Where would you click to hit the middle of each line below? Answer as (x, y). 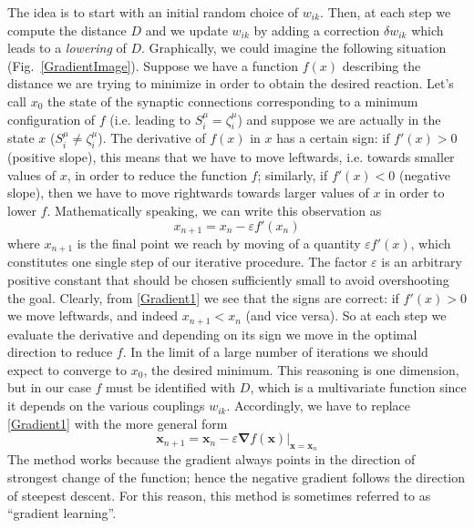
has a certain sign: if (333, 138)
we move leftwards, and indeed (93, 315)
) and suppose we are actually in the (339, 119)
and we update (186, 30)
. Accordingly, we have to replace (318, 406)
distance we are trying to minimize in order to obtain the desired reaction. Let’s (231, 83)
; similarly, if (293, 174)
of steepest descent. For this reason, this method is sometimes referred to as (219, 495)
